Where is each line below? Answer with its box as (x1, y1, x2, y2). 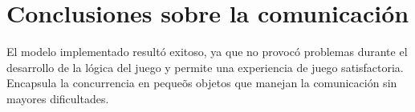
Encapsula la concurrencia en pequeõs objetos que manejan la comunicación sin (6, 74, 397, 91)
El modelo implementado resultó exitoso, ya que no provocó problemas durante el (6, 43, 408, 60)
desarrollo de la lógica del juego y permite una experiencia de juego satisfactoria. (6, 58, 404, 75)
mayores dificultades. (6, 90, 109, 106)
